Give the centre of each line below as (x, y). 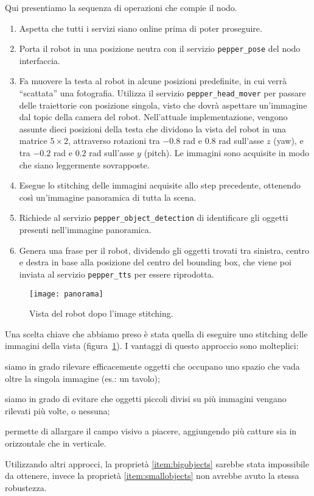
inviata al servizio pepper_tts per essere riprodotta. (117, 274)
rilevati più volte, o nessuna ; (58, 410)
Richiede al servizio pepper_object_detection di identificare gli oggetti (154, 217)
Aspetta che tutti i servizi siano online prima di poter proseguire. (141, 28)
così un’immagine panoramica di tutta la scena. (108, 197)
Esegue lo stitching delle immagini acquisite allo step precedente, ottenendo (160, 185)
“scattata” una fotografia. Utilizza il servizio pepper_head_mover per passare (162, 93)
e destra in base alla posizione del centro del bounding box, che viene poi (155, 262)
